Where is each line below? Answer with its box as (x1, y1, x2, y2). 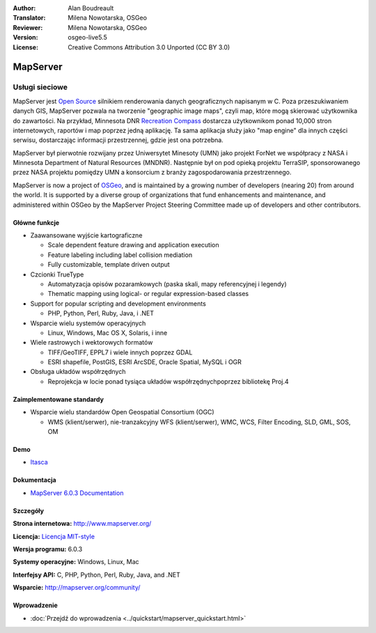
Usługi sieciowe (13, 82, 68, 92)
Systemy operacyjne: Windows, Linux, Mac (13, 558, 139, 566)
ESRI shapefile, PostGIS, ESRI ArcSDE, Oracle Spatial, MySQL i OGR (47, 358, 242, 366)
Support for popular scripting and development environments (30, 299, 207, 308)
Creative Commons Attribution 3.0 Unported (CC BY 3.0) (68, 42, 230, 52)
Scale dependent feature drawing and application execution (47, 241, 219, 249)
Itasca (30, 458, 48, 467)
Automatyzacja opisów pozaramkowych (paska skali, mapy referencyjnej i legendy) (47, 279, 287, 288)
